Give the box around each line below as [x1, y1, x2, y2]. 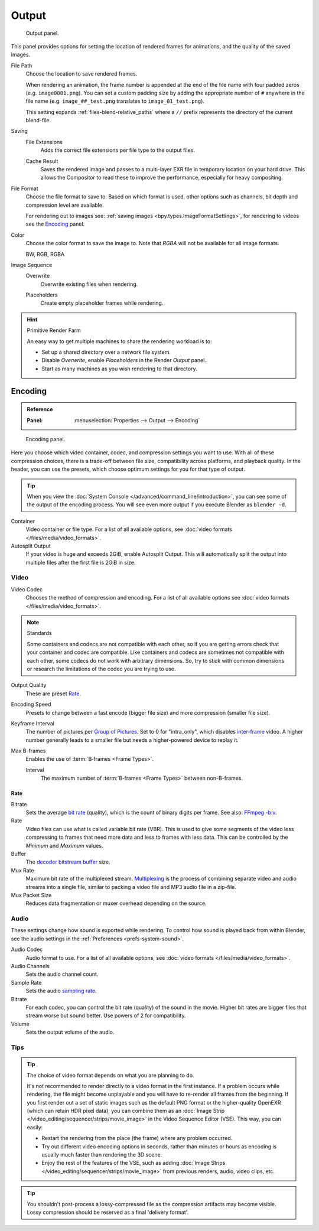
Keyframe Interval [11, 719, 54, 727]
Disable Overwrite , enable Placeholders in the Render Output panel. [41, 357, 207, 364]
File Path [11, 62, 32, 69]
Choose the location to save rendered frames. [25, 70, 138, 77]
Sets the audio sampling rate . [25, 987, 97, 995]
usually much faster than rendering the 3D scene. [41, 1151, 162, 1158]
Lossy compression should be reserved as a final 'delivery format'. [27, 1209, 189, 1216]
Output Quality [11, 682, 47, 689]
